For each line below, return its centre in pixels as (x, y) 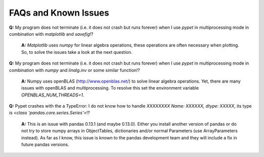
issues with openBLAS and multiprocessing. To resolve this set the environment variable (110, 88)
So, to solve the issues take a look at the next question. (77, 52)
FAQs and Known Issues (59, 13)
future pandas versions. (45, 145)
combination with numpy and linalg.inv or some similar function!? (75, 70)
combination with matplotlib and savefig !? (51, 34)
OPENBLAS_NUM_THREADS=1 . (53, 95)
